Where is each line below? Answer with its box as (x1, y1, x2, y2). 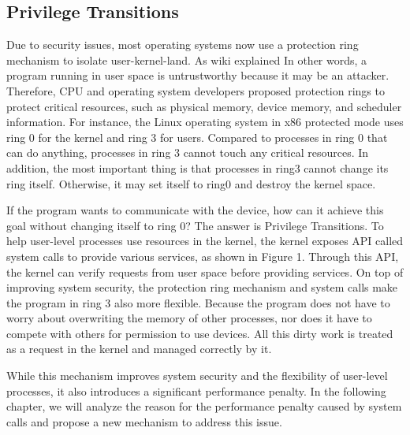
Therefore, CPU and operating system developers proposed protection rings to (6, 82, 385, 99)
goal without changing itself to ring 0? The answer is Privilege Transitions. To (6, 217, 384, 233)
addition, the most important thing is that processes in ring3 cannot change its (6, 159, 389, 176)
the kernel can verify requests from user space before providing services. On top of (6, 263, 404, 280)
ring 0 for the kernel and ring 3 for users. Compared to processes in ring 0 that (6, 128, 388, 145)
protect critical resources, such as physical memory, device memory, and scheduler (6, 98, 402, 114)
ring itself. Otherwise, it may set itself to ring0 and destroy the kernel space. (6, 175, 376, 191)
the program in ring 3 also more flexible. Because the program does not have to (6, 294, 390, 310)
